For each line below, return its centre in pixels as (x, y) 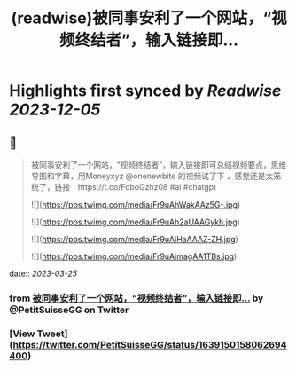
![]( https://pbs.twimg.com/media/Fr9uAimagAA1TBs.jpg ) (134, 256)
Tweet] (52, 334)
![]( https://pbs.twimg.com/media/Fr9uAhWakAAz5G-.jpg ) (136, 205)
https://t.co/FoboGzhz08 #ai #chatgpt (147, 187)
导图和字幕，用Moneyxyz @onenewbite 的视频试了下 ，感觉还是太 (152, 176)
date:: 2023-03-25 (43, 273)
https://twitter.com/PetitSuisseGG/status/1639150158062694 (150, 344)
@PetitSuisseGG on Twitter (69, 310)
